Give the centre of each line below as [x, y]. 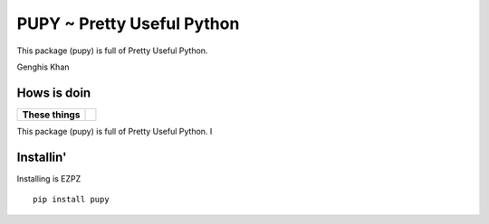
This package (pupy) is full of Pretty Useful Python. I [115, 131]
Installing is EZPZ [49, 178]
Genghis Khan [43, 67]
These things [51, 115]
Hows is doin [54, 93]
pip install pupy [71, 200]
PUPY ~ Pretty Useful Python [128, 23]
